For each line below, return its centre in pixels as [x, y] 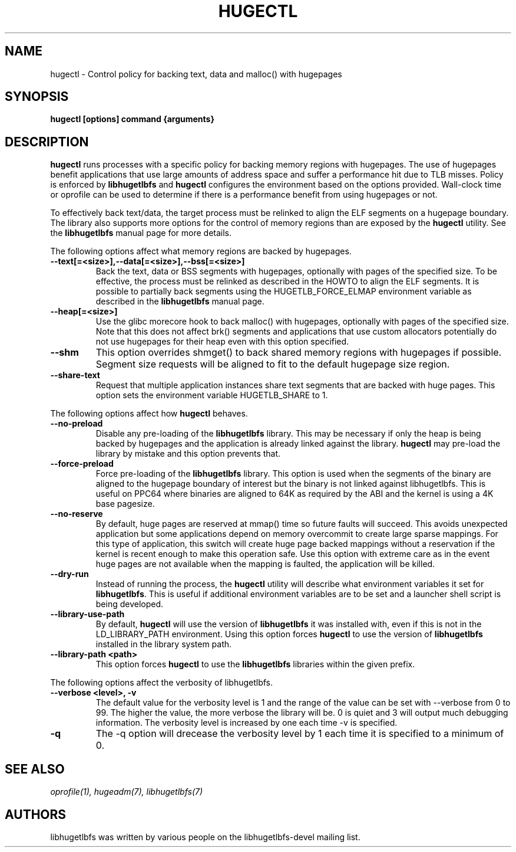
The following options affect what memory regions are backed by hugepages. [201, 251]
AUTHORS [36, 814]
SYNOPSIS [37, 97]
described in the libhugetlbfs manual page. [180, 302]
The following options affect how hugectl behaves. [149, 414]
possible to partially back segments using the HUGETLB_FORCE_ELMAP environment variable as [284, 291]
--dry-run [70, 574]
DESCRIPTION [47, 142]
